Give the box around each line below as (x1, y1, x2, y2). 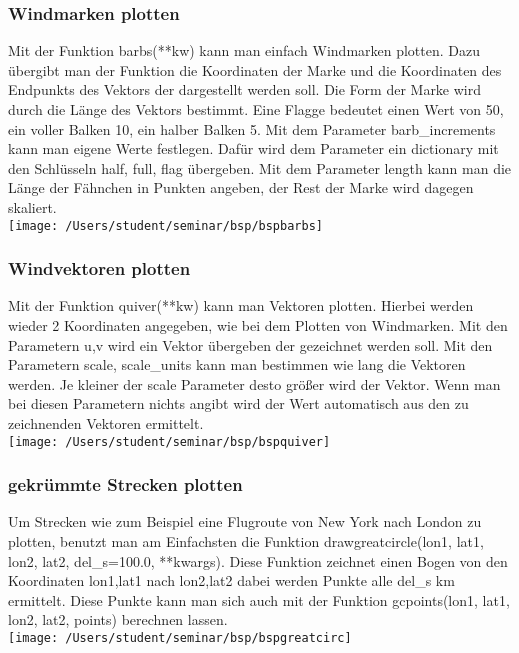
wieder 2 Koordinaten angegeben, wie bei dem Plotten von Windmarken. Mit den (8, 315, 508, 336)
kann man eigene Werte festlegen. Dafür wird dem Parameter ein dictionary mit (8, 138, 499, 159)
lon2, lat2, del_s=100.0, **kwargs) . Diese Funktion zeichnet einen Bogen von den (8, 550, 508, 571)
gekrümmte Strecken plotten (8, 472, 243, 497)
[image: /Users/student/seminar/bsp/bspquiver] (8, 434, 331, 449)
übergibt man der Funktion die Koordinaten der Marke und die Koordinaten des (8, 59, 502, 80)
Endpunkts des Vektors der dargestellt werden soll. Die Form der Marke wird (8, 79, 482, 100)
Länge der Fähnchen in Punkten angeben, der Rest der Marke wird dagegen (8, 177, 474, 198)
